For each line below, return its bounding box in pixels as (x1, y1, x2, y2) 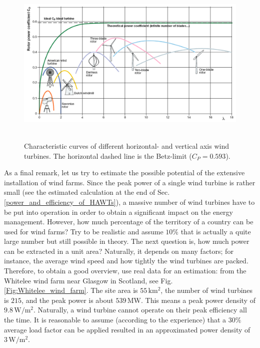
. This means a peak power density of (141, 294, 255, 305)
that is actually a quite (180, 226, 251, 236)
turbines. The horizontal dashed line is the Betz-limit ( (24, 150, 192, 161)
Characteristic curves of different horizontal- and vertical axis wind (24, 140, 229, 151)
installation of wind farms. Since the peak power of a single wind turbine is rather (4, 177, 255, 187)
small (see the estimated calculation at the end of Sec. (4, 187, 170, 197)
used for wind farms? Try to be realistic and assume (4, 226, 163, 236)
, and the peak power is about (21, 294, 113, 305)
